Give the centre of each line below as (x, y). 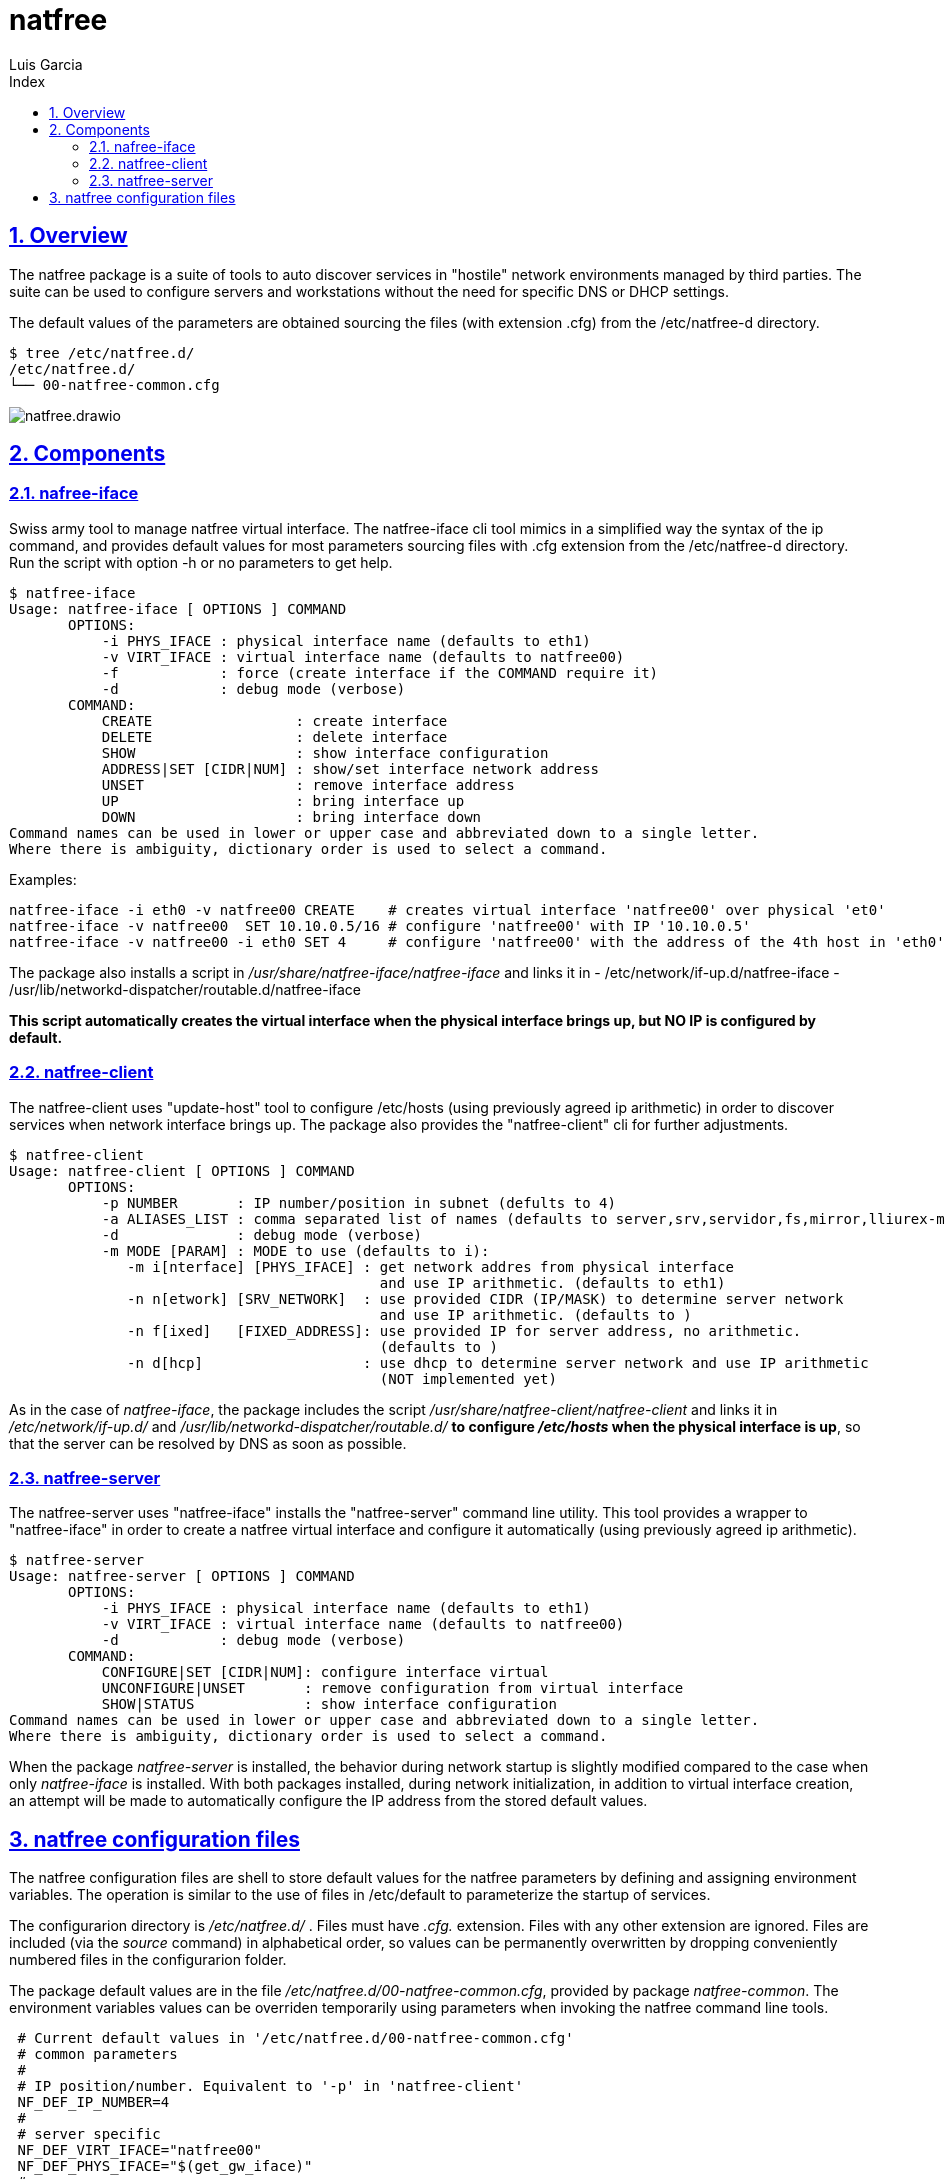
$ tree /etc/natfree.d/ (102, 352)
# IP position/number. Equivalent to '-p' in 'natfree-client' (270, 2086)
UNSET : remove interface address (308, 784)
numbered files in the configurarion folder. (148, 1960)
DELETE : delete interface (274, 736)
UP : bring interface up (283, 800)
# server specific (89, 2134)
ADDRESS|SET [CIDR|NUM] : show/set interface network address (350, 768)
